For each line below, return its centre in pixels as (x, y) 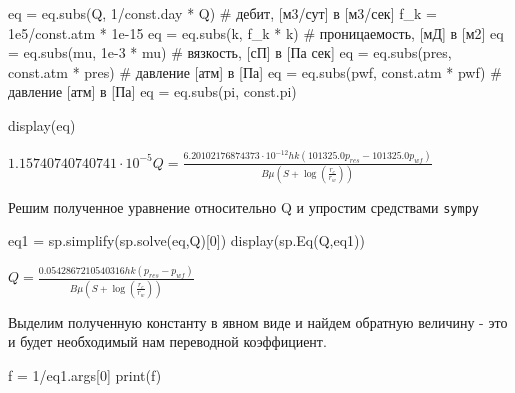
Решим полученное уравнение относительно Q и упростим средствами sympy (243, 206)
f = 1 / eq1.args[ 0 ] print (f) (85, 374)
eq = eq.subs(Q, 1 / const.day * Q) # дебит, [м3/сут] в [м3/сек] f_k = (222, 13)
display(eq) (42, 124)
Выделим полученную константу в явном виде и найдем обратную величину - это (258, 321)
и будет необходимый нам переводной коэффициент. (167, 341)
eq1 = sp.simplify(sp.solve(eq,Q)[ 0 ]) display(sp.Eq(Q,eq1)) (186, 240)
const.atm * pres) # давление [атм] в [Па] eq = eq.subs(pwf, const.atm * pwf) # (255, 71)
